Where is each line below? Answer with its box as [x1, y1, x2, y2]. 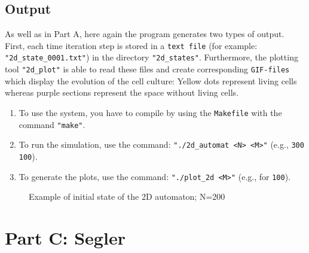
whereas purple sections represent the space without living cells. [5, 86, 239, 99]
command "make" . [19, 118, 85, 130]
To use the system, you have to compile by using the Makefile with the [19, 106, 282, 118]
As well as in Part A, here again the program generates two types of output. [5, 28, 284, 40]
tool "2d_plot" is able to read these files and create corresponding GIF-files [5, 63, 290, 75]
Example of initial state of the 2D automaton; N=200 [29, 190, 225, 203]
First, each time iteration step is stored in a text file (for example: [5, 39, 258, 51]
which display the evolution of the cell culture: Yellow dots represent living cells [5, 74, 297, 87]
